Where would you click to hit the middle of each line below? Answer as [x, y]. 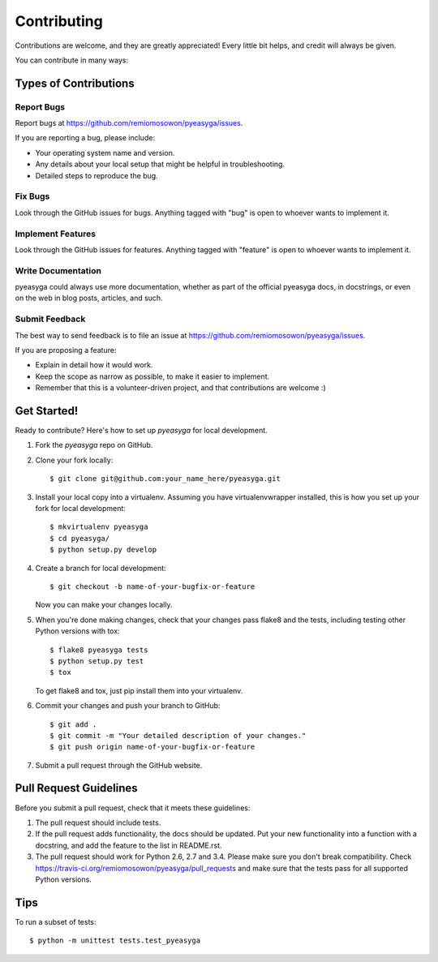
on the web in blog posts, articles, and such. [89, 298]
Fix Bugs [32, 196]
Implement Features [56, 234]
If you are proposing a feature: [66, 350]
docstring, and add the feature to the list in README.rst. [129, 845]
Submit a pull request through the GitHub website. [119, 765]
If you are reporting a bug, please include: [85, 138]
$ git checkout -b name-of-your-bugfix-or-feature [152, 586]
